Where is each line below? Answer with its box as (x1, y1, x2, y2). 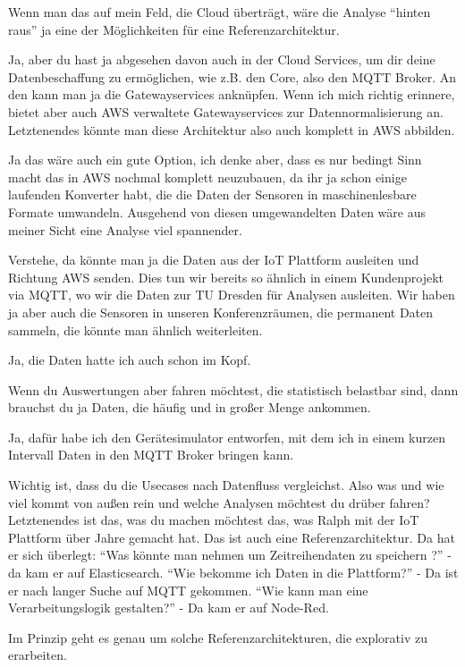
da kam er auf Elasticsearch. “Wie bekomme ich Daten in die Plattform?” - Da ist (8, 563, 459, 582)
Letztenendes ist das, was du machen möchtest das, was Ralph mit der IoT (8, 511, 419, 529)
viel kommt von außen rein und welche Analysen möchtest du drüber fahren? (8, 493, 430, 511)
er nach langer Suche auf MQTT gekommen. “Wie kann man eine (8, 580, 368, 599)
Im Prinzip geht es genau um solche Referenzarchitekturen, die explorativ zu (8, 628, 427, 646)
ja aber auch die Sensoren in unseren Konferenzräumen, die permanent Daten (8, 302, 434, 321)
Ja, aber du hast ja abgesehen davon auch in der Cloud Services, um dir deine (8, 50, 435, 69)
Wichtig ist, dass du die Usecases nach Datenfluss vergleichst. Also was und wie (8, 476, 444, 494)
